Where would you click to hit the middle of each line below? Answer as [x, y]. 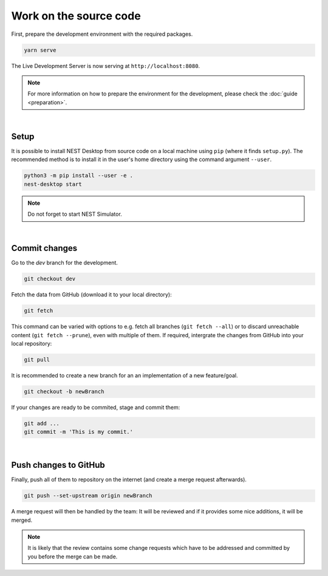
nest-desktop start [53, 184]
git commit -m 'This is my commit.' [79, 432]
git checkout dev [50, 279]
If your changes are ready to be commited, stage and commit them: [96, 408]
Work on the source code [76, 16]
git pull [37, 360]
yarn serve [40, 50]
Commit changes [44, 248]
